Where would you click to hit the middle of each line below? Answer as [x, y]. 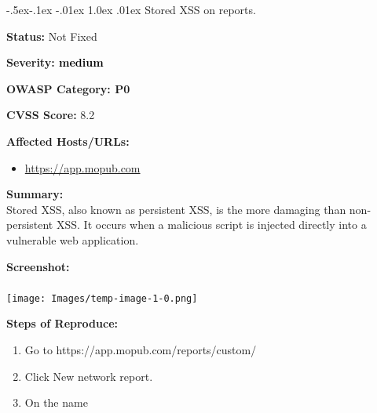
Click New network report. [89, 376]
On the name [56, 402]
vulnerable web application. [73, 239]
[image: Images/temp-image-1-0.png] [102, 298]
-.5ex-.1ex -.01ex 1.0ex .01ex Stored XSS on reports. [131, 9]
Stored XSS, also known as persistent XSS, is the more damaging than [176, 209]
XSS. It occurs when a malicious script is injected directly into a [211, 225]
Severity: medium [55, 62]
